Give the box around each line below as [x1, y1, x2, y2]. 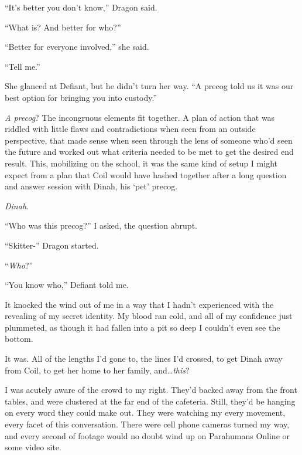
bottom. [5, 332, 33, 345]
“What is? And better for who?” [5, 21, 121, 33]
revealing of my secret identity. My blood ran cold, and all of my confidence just [5, 310, 293, 322]
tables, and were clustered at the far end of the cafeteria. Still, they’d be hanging [5, 395, 296, 407]
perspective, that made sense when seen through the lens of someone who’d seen [5, 134, 293, 146]
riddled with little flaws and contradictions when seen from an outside [5, 123, 256, 135]
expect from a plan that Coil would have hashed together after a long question [5, 168, 287, 181]
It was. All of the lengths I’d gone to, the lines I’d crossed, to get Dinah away [5, 352, 283, 365]
